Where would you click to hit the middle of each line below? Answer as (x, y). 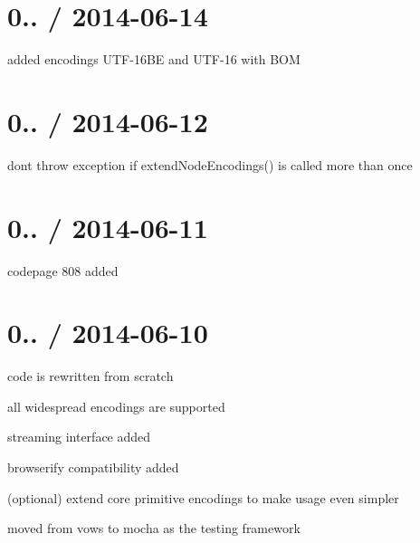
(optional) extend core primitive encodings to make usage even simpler (203, 497)
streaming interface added (79, 437)
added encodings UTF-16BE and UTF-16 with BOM (154, 59)
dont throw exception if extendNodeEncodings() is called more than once (210, 164)
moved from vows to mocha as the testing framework (154, 528)
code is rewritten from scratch (91, 376)
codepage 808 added (63, 270)
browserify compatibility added (93, 467)
